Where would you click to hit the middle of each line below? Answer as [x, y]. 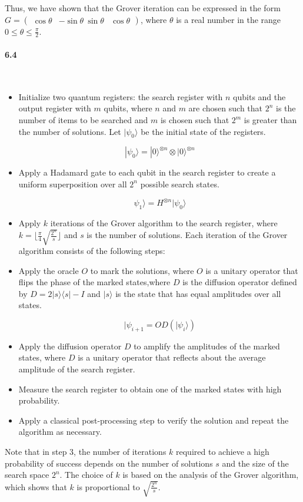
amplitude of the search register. [77, 369]
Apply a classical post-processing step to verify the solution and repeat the [154, 420]
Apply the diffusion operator [70, 346]
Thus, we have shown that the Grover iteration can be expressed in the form [143, 8]
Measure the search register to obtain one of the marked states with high [150, 389]
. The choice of [86, 475]
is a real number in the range [229, 19]
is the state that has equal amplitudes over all [198, 293]
